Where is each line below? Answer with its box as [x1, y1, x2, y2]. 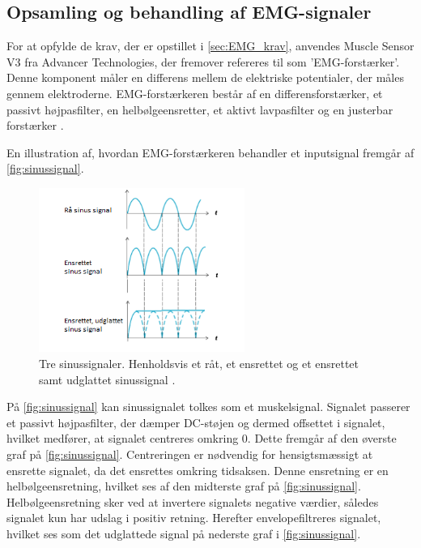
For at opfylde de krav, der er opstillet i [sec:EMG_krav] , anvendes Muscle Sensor [6, 37, 415, 54]
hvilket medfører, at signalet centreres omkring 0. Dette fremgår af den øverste [6, 430, 397, 447]
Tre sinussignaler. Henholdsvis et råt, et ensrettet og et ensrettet [39, 355, 359, 372]
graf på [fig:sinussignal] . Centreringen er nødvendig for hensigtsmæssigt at [6, 446, 373, 463]
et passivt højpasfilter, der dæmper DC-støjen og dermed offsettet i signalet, [6, 413, 385, 430]
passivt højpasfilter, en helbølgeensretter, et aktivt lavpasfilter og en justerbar [6, 101, 393, 118]
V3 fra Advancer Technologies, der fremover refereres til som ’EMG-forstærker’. [6, 53, 400, 70]
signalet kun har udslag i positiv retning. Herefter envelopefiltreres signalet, [6, 509, 381, 526]
